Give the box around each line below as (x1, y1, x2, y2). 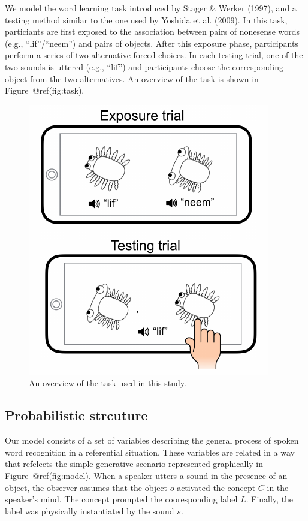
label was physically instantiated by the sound (5, 504, 174, 517)
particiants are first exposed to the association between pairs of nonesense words (5, 25, 300, 38)
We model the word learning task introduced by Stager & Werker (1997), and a (5, 2, 297, 14)
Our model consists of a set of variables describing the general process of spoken (5, 434, 299, 447)
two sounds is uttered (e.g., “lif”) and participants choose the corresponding (5, 60, 283, 73)
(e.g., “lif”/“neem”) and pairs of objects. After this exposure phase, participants (5, 37, 298, 49)
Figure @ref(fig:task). (5, 84, 84, 97)
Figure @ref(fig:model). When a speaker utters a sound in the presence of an (5, 469, 288, 481)
